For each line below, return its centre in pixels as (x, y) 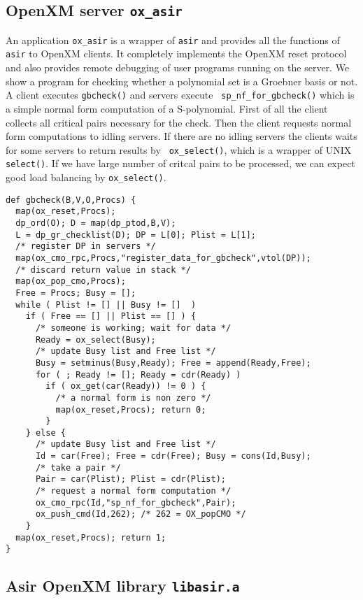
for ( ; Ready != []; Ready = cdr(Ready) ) (138, 374)
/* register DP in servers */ (86, 247)
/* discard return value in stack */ (103, 270)
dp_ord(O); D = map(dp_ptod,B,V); (96, 223)
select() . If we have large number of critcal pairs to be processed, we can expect (180, 163)
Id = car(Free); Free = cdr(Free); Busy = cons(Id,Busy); (173, 456)
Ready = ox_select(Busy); (95, 340)
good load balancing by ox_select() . (86, 177)
